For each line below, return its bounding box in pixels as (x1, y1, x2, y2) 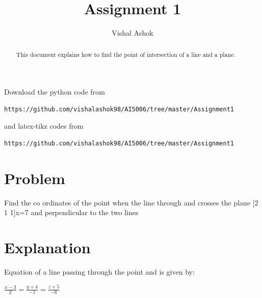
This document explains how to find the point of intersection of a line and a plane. (16, 50, 235, 58)
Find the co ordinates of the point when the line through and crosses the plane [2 (4, 197, 258, 207)
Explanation (4, 237, 91, 258)
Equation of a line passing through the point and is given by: (4, 266, 195, 277)
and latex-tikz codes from (4, 121, 84, 131)
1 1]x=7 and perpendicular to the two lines (4, 207, 139, 218)
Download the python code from (4, 86, 105, 97)
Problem (4, 167, 65, 188)
